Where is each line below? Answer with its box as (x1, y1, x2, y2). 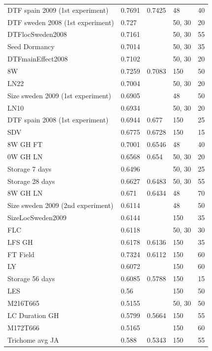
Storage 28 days (7, 175, 55, 186)
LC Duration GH (7, 310, 59, 320)
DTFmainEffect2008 (7, 54, 68, 64)
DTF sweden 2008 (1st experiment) (7, 17, 114, 27)
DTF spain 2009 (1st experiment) (7, 4, 109, 15)
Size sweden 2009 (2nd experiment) (7, 200, 114, 210)
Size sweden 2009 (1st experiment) (7, 90, 111, 100)
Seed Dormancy (7, 41, 55, 52)
